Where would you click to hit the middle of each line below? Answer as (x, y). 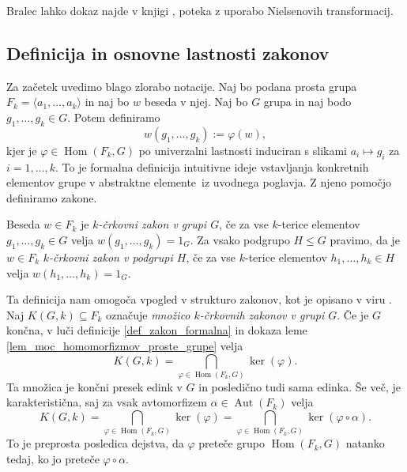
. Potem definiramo (114, 117)
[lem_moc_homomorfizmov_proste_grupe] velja (125, 345)
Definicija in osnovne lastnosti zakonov (168, 53)
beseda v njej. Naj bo (196, 102)
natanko (365, 443)
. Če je (353, 314)
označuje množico (148, 314)
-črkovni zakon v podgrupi (111, 257)
